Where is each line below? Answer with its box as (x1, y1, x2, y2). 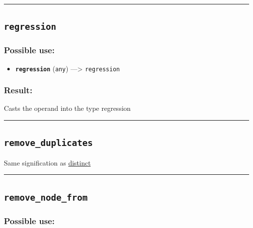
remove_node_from (4, 192, 88, 203)
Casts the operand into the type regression (4, 103, 131, 113)
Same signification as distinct (4, 157, 91, 167)
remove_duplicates (4, 138, 93, 148)
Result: (4, 84, 33, 96)
